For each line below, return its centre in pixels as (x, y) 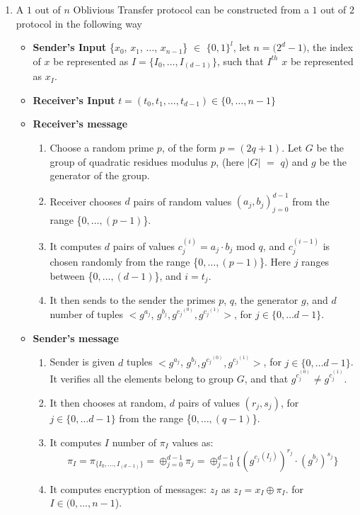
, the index (330, 47)
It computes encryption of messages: (128, 488)
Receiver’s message (80, 124)
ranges (315, 261)
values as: (193, 442)
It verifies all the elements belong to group (141, 379)
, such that (240, 61)
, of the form (189, 148)
